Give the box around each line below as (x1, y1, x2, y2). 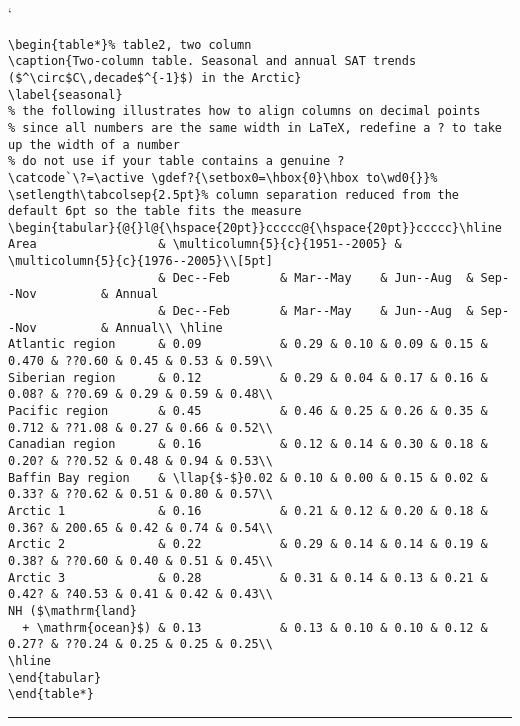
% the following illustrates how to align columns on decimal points (8, 104, 481, 119)
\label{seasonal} (8, 87, 123, 102)
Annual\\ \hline (115, 320, 223, 335)
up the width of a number (8, 137, 180, 152)
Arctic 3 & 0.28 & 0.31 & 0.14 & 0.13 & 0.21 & (8, 570, 488, 585)
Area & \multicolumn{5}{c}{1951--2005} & (8, 237, 402, 252)
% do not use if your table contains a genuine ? (8, 154, 345, 169)
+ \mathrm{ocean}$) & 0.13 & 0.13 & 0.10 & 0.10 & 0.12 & (22, 620, 488, 635)
